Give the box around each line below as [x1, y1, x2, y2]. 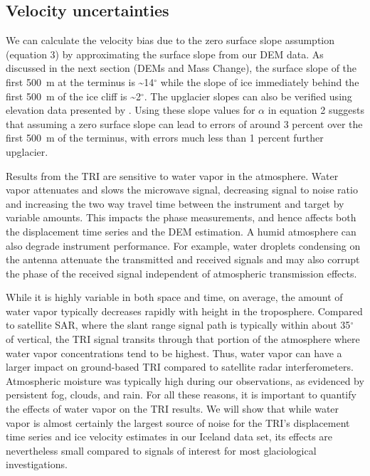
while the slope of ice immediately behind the [160, 74, 359, 89]
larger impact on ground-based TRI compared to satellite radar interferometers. [6, 359, 354, 374]
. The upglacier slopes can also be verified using [144, 88, 352, 103]
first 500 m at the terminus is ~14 [6, 74, 154, 89]
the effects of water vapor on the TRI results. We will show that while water [6, 401, 339, 416]
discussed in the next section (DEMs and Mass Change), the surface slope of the [6, 60, 357, 75]
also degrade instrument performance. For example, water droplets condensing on [6, 238, 361, 253]
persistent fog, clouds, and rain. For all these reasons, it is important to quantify [6, 387, 356, 402]
